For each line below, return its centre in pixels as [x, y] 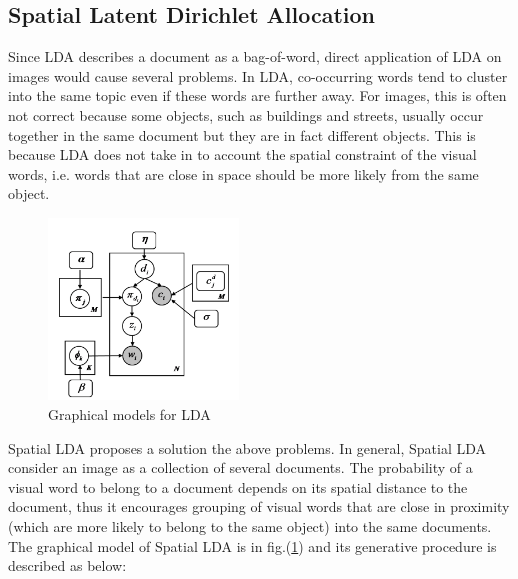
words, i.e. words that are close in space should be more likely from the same [243, 173]
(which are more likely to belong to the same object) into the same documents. [250, 526]
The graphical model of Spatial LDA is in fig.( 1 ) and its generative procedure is [252, 545]
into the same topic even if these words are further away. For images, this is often [257, 95]
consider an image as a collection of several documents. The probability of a [240, 467]
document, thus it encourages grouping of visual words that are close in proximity [259, 506]
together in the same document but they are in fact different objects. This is [242, 134]
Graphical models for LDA [129, 414]
